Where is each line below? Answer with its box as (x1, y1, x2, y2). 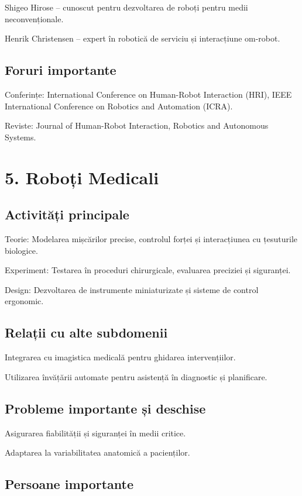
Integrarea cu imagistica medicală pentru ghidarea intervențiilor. (5, 351, 236, 363)
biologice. (5, 244, 38, 256)
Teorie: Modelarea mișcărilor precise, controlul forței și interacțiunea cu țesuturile (5, 232, 297, 244)
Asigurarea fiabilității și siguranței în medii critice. (5, 426, 186, 439)
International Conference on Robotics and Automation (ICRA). (5, 99, 233, 112)
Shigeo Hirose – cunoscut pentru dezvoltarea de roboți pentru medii (5, 1, 248, 13)
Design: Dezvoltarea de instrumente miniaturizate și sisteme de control (5, 283, 259, 295)
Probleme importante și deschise (5, 399, 206, 417)
